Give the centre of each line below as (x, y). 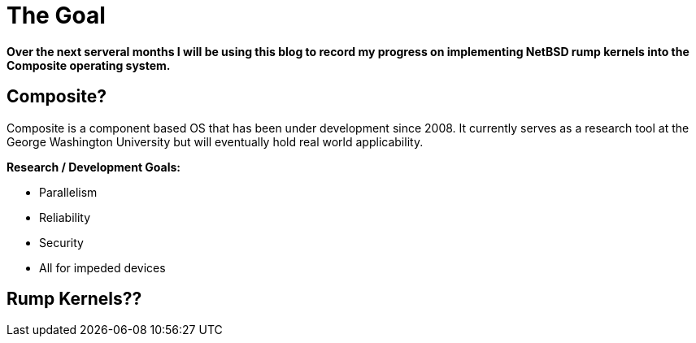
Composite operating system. (89, 65)
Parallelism (68, 192)
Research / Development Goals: (94, 167)
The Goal (56, 15)
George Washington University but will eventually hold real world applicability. (215, 141)
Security (61, 242)
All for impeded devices (102, 267)
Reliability (65, 217)
